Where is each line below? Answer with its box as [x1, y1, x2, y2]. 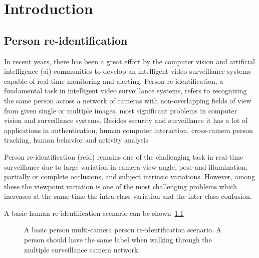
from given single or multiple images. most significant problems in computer [4, 105, 237, 115]
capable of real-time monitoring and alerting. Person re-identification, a [4, 75, 223, 86]
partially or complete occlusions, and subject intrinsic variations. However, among [4, 171, 255, 182]
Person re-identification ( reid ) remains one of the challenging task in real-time [4, 151, 243, 162]
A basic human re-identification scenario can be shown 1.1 [4, 207, 184, 218]
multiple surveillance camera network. [24, 244, 140, 254]
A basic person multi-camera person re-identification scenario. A [24, 224, 222, 235]
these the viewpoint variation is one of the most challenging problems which [4, 181, 237, 191]
